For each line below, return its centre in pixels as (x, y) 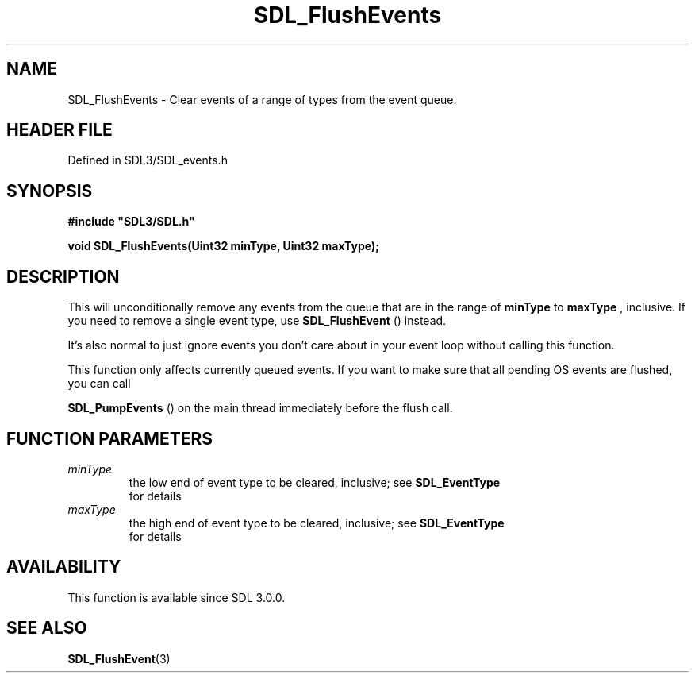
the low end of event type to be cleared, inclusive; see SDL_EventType (315, 482)
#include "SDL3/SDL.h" (131, 222)
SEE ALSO (47, 628)
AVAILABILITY (64, 567)
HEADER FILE (60, 130)
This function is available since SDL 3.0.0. (177, 597)
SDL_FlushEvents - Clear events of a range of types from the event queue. (262, 99)
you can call (99, 384)
